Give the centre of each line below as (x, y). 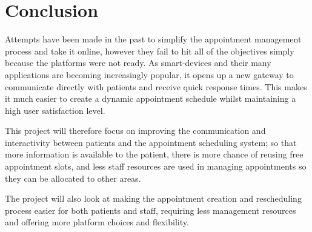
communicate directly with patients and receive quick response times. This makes (156, 86)
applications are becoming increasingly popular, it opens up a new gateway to (149, 74)
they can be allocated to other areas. (73, 178)
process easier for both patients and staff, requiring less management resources (151, 210)
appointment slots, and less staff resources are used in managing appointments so (156, 166)
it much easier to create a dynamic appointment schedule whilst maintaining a (151, 98)
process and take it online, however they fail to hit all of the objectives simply (150, 51)
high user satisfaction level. (55, 110)
